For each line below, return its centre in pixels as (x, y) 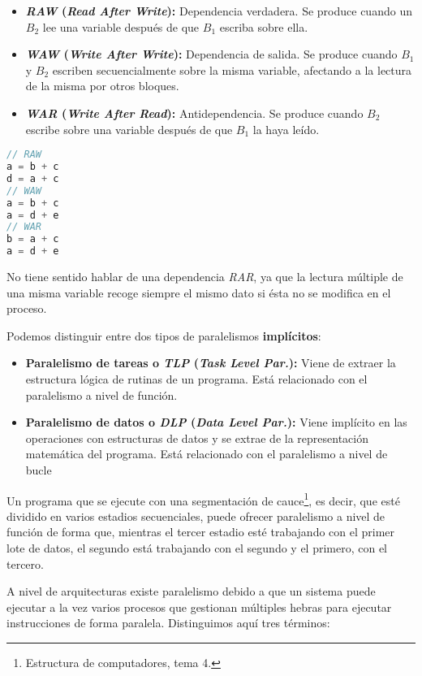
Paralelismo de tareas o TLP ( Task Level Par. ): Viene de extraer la (211, 363)
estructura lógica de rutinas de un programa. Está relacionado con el (196, 379)
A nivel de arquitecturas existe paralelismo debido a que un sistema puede (191, 591)
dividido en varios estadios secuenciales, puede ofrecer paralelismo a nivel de (196, 516)
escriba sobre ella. (264, 26)
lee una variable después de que (121, 26)
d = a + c (33, 178)
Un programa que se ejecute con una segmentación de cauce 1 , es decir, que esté (203, 499)
